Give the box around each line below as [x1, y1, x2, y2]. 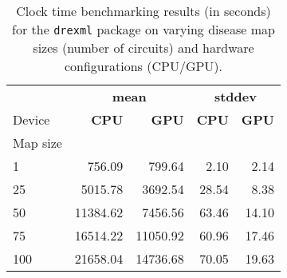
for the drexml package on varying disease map [12, 20, 275, 38]
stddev [214, 87, 257, 105]
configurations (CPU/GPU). [64, 57, 223, 75]
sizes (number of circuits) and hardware [33, 38, 254, 57]
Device [13, 110, 50, 129]
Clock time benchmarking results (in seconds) [16, 2, 271, 20]
